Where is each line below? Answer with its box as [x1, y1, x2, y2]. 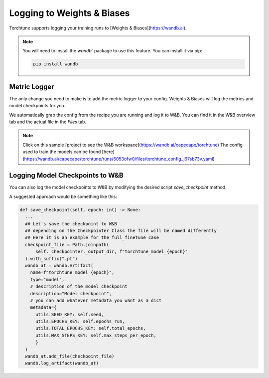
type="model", [30, 277, 65, 282]
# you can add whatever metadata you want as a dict [30, 297, 162, 303]
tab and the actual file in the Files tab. [9, 119, 87, 125]
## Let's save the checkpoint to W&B [25, 221, 117, 226]
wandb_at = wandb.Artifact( [25, 262, 94, 268]
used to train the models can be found [22, 149, 101, 155]
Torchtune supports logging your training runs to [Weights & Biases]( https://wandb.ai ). [9, 25, 187, 31]
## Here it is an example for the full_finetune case [25, 235, 159, 240]
